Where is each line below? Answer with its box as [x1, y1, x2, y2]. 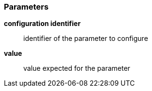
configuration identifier [4, 19, 81, 28]
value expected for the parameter [23, 64, 131, 73]
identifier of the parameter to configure [23, 34, 148, 43]
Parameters [4, 2, 49, 12]
